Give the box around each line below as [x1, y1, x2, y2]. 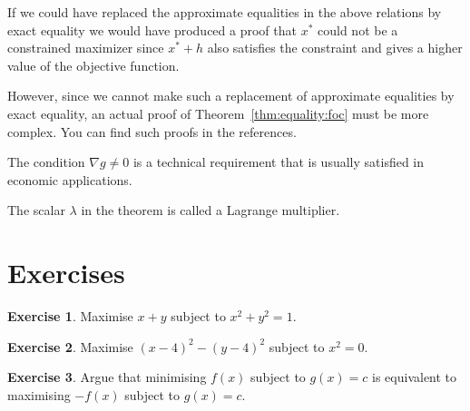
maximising [7, 385, 71, 404]
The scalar [7, 201, 65, 220]
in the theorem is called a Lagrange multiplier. [81, 201, 340, 220]
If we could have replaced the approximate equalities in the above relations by [7, 3, 442, 21]
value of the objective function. [7, 55, 180, 74]
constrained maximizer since [7, 38, 164, 57]
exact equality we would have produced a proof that [7, 20, 297, 39]
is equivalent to [372, 367, 457, 387]
